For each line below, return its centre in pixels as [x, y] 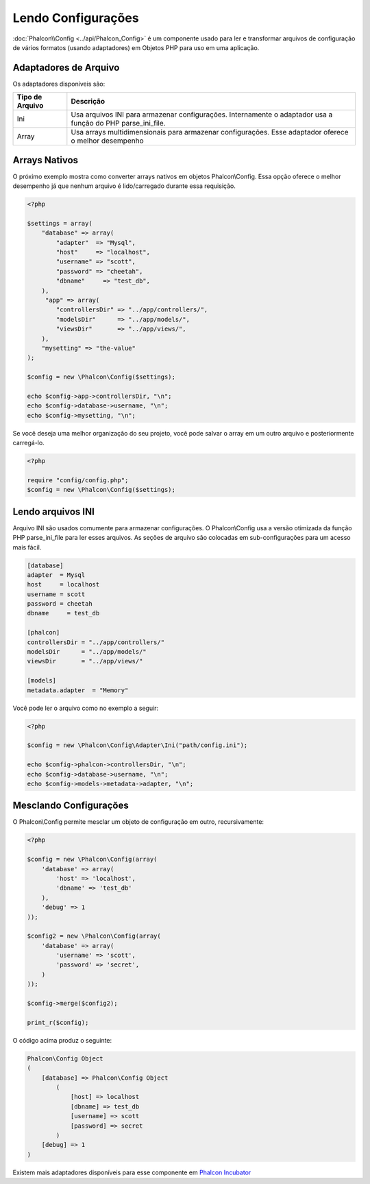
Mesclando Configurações [71, 806]
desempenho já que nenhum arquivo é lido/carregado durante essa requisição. [124, 186]
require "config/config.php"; [78, 480]
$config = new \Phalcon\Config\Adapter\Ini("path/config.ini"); [137, 745]
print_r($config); [58, 1022]
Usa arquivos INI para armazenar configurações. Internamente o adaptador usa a [202, 115]
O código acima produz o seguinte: [62, 1040]
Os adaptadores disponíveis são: [59, 84]
